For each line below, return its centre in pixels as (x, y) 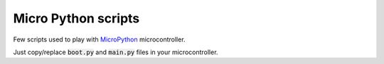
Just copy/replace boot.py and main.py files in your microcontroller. (116, 52)
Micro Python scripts (76, 18)
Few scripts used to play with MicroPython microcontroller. (99, 39)
